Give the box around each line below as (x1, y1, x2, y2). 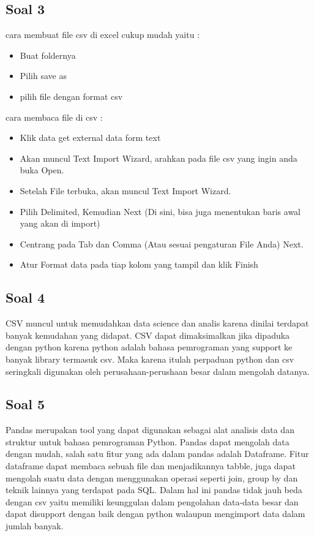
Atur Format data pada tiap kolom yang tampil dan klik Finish (20, 258, 258, 271)
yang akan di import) (20, 217, 100, 230)
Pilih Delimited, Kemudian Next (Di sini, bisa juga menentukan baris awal (20, 205, 301, 217)
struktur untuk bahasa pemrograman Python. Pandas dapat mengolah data (6, 435, 290, 448)
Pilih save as (20, 69, 67, 82)
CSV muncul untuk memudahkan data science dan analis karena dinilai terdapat (6, 317, 309, 330)
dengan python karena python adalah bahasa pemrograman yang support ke (6, 341, 293, 353)
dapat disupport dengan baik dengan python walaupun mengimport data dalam (6, 507, 305, 520)
